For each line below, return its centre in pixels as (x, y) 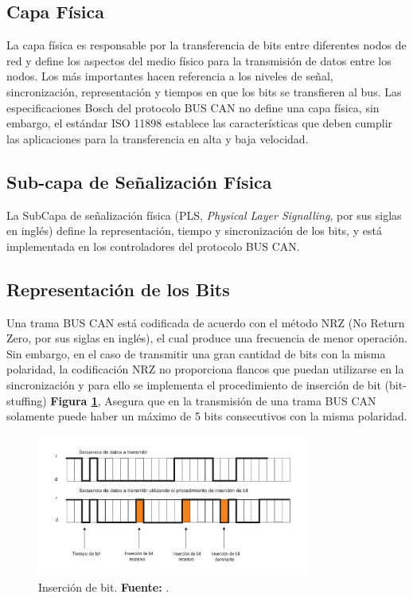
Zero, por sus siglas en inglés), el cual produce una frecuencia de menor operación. (207, 338)
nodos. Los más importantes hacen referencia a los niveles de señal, (170, 76)
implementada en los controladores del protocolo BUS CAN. (153, 246)
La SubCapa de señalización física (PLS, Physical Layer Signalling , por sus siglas (204, 215)
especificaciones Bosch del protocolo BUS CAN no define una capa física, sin (193, 107)
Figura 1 (74, 400)
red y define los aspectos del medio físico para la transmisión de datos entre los (199, 60)
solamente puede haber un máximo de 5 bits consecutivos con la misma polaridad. (207, 416)
